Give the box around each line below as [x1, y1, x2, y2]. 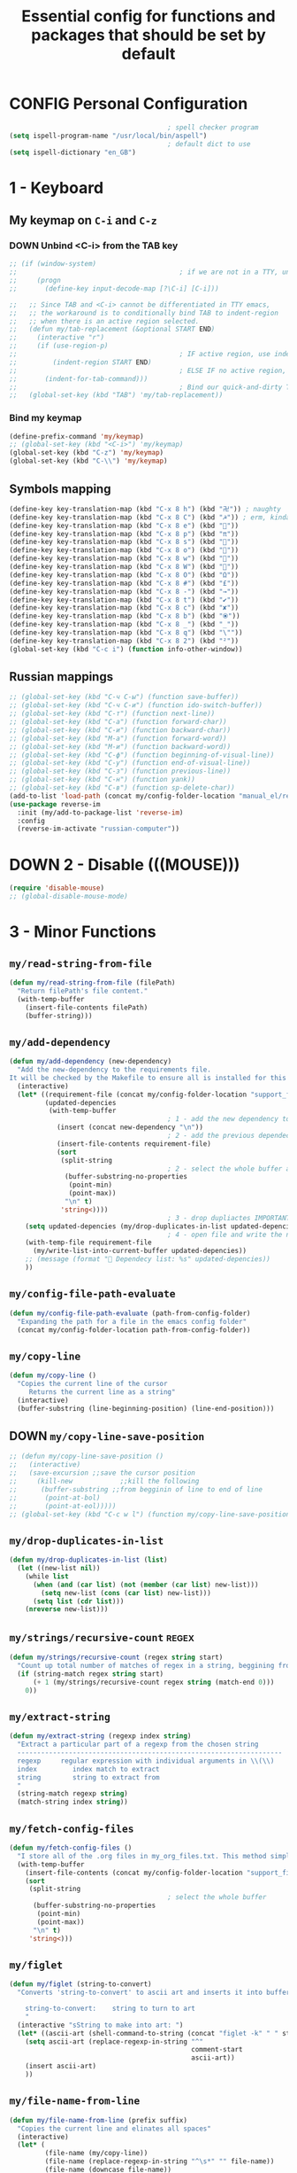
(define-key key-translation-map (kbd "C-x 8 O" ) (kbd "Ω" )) [9, 570, 240, 580]
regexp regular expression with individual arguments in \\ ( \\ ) [17, 1756, 275, 1765]
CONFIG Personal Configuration [9, 94, 248, 114]
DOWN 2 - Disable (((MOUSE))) [9, 854, 240, 875]
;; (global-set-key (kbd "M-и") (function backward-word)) [9, 742, 232, 751]
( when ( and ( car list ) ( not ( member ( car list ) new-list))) [32, 1580, 259, 1589]
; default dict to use [167, 139, 251, 148]
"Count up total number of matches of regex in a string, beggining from [17, 1662, 294, 1671]
